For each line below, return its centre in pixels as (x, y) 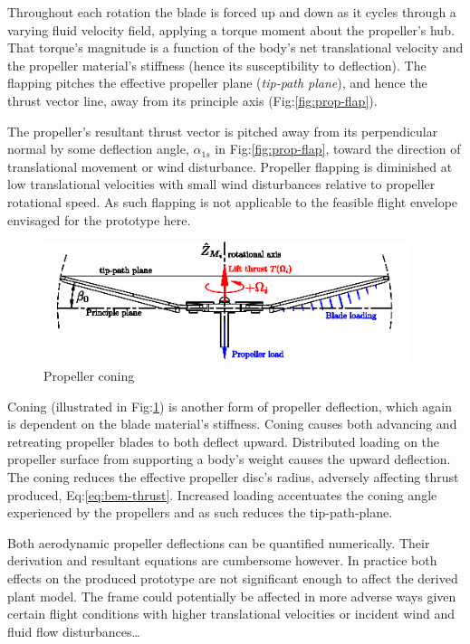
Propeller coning (89, 375)
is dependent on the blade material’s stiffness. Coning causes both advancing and (232, 424)
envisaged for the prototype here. (99, 219)
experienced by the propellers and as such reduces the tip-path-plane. (200, 512)
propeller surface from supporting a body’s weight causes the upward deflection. (229, 459)
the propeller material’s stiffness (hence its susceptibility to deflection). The (217, 65)
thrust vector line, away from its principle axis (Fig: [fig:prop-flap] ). (192, 100)
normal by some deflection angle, (98, 149)
